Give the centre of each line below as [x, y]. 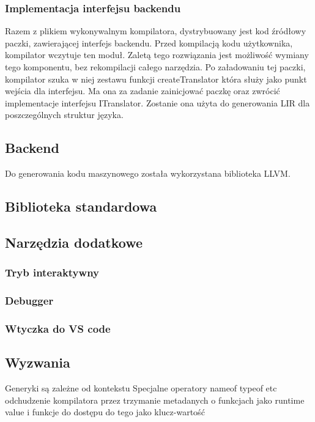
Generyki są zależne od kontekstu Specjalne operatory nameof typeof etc [141, 388]
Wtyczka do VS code [58, 328]
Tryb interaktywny [52, 272]
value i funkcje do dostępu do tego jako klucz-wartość [105, 412]
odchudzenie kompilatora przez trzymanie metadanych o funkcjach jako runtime [155, 400]
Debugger [29, 301]
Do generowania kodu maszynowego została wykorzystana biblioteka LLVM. [148, 173]
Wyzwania [38, 362]
